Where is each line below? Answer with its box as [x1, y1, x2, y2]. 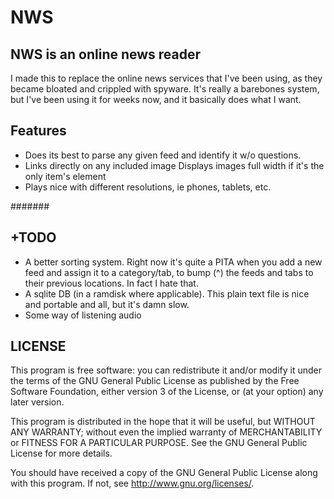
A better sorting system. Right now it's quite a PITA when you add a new [24, 256, 323, 268]
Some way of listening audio [24, 309, 142, 321]
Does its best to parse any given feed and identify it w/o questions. [24, 149, 302, 161]
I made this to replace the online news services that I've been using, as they [10, 72, 323, 84]
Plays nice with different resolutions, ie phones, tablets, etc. [24, 181, 272, 193]
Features [10, 122, 67, 140]
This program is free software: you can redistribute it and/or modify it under [10, 364, 322, 376]
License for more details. [10, 447, 113, 460]
